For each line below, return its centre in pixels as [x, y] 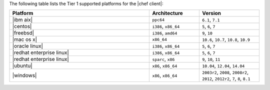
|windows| [24, 75]
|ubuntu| [22, 66]
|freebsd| [23, 33]
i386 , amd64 [165, 33]
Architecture [168, 13]
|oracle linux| [28, 46]
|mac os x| [25, 39]
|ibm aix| [22, 20]
